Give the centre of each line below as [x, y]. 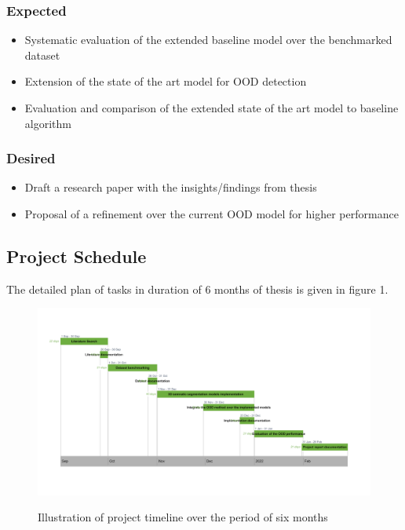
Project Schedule [77, 256]
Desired [31, 158]
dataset [42, 55]
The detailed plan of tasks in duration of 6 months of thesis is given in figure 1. [197, 289]
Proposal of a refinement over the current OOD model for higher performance [212, 214]
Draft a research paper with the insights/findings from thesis [171, 187]
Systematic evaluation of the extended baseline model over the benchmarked [208, 40]
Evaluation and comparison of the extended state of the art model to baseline [212, 108]
